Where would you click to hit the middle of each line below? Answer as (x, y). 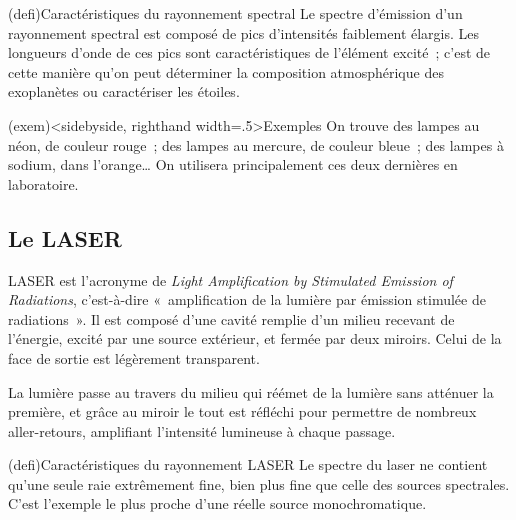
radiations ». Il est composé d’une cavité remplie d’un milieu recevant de (231, 318)
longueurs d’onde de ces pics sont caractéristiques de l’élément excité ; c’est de (249, 52)
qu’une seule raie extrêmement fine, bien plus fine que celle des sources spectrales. (259, 483)
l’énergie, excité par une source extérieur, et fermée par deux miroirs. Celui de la (255, 338)
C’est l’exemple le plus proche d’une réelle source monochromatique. (217, 503)
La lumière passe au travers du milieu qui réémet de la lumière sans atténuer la (251, 391)
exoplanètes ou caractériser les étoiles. (124, 91)
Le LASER (65, 237)
